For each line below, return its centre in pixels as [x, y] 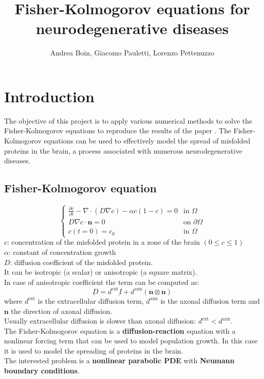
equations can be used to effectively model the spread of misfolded [147, 141]
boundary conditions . [42, 371]
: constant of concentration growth [62, 252]
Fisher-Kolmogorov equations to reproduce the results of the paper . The [118, 130]
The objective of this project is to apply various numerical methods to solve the [128, 120]
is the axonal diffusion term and [210, 300]
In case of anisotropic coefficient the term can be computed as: [102, 282]
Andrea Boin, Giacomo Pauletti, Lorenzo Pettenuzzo [132, 53]
